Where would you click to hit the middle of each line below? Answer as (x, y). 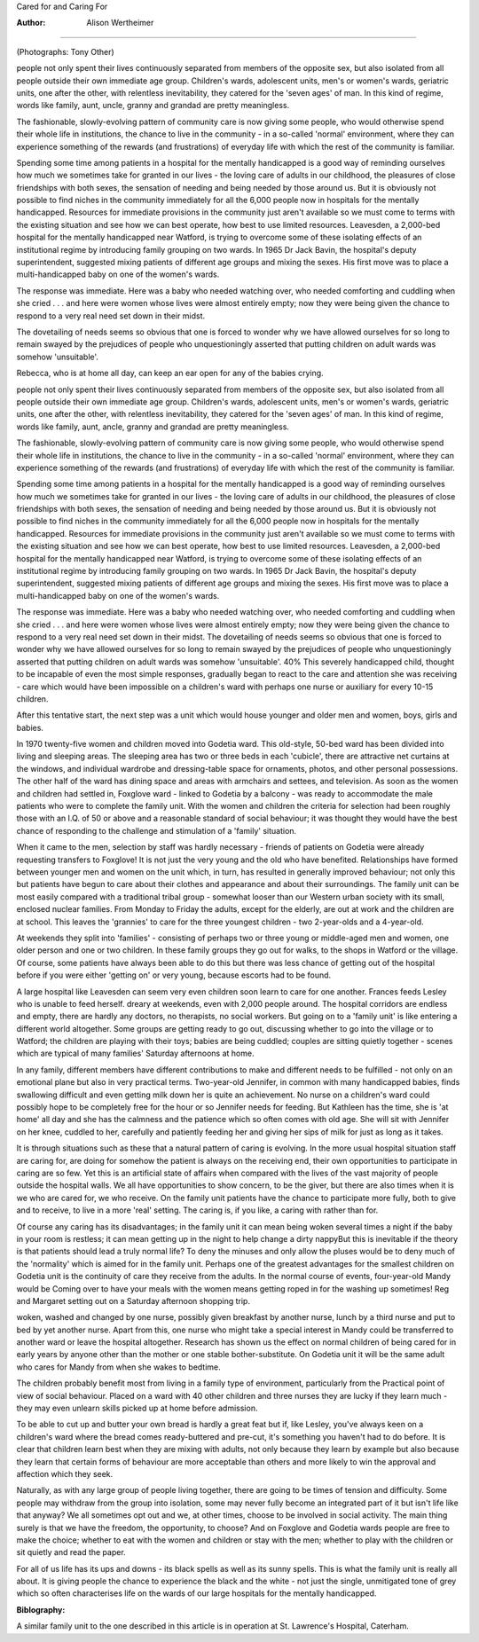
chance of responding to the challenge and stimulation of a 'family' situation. (157, 830)
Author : (31, 23)
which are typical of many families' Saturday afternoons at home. (135, 1053)
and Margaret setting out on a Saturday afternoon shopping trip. (133, 1300)
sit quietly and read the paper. (71, 1552)
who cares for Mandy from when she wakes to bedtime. (118, 1367)
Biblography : (41, 1609)
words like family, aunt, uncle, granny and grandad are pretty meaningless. (153, 106)
